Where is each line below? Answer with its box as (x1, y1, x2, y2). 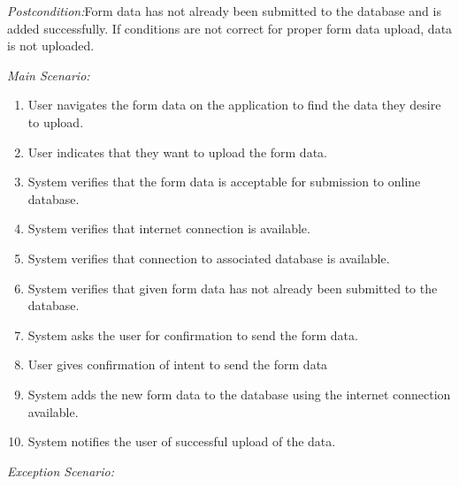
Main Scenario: (7, 65, 90, 84)
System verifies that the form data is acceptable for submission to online (27, 172, 421, 191)
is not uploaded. (7, 36, 95, 55)
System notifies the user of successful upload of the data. (27, 432, 336, 451)
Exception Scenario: (7, 461, 115, 480)
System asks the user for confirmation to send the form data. (27, 325, 358, 344)
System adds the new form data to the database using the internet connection (27, 384, 451, 403)
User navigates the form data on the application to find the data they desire (27, 95, 441, 114)
